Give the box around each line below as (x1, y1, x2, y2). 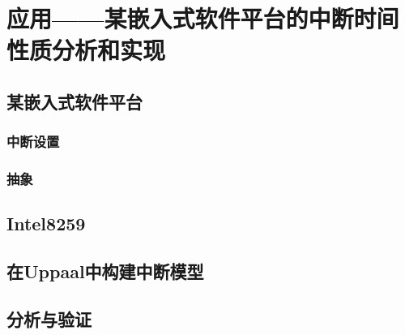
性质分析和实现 (6, 33, 166, 67)
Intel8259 (6, 211, 86, 236)
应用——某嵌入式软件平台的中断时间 (6, 2, 399, 35)
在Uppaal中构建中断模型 (6, 259, 204, 284)
